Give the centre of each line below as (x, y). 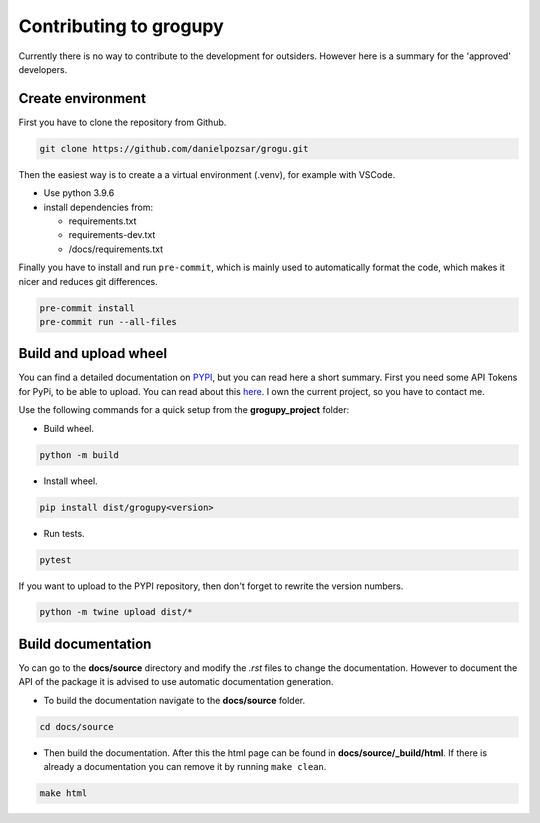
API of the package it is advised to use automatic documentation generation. (176, 682)
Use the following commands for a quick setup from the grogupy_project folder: (184, 410)
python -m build (79, 454)
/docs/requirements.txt (116, 249)
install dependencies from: (98, 207)
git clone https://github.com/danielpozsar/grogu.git (174, 148)
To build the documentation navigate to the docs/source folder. (174, 700)
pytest (55, 559)
